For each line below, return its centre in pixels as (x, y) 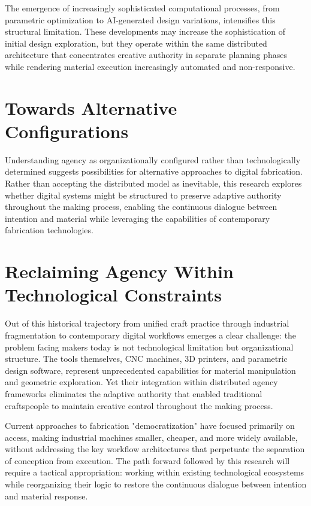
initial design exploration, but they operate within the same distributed (136, 43)
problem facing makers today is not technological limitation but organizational (149, 347)
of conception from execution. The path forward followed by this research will (147, 460)
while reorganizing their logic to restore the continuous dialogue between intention (156, 484)
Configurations (67, 131)
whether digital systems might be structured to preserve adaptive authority (143, 195)
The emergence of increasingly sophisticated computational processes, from (142, 8)
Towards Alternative (91, 107)
